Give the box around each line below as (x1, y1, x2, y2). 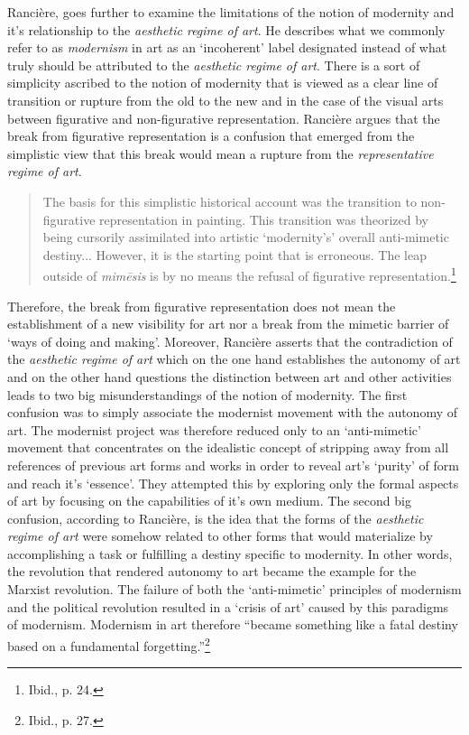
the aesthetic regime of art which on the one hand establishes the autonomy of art (7, 349, 461, 368)
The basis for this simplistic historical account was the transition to (42, 191, 417, 210)
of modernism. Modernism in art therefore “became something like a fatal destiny (7, 615, 458, 634)
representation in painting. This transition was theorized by (99, 209, 428, 228)
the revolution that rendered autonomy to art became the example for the (7, 562, 417, 581)
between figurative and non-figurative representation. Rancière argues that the (7, 108, 440, 127)
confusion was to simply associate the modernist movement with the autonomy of (7, 403, 458, 422)
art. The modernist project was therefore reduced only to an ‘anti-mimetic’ (7, 420, 421, 439)
